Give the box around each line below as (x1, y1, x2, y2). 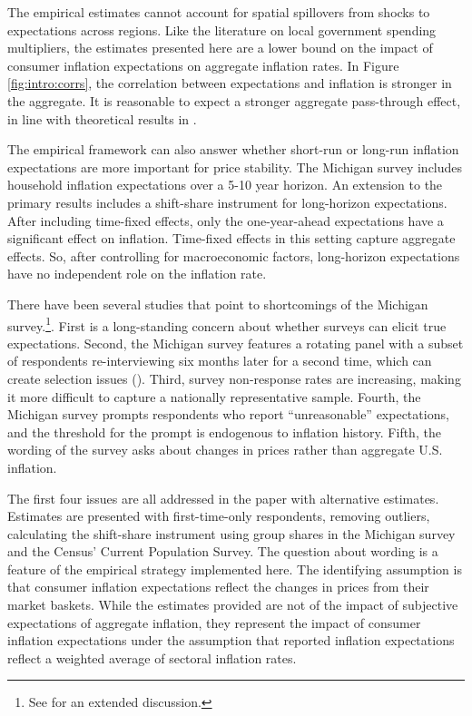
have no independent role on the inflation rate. (7, 264, 267, 283)
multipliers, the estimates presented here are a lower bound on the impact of (7, 38, 433, 57)
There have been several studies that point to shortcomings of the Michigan (7, 294, 428, 313)
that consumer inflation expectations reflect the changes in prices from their (7, 577, 429, 596)
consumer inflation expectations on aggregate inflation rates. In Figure (7, 55, 399, 74)
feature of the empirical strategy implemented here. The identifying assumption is (7, 559, 462, 578)
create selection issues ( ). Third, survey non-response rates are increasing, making (7, 368, 461, 387)
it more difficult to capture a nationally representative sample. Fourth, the (7, 387, 421, 406)
